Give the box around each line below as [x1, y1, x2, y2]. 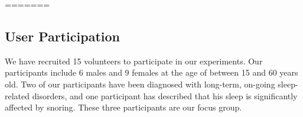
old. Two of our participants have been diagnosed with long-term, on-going [5, 77, 275, 90]
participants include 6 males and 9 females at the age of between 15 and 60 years [5, 66, 298, 79]
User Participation [5, 27, 120, 45]
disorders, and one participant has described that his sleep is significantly [32, 89, 298, 102]
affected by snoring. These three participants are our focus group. [5, 101, 242, 113]
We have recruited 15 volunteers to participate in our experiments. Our [5, 54, 263, 67]
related [5, 89, 30, 102]
